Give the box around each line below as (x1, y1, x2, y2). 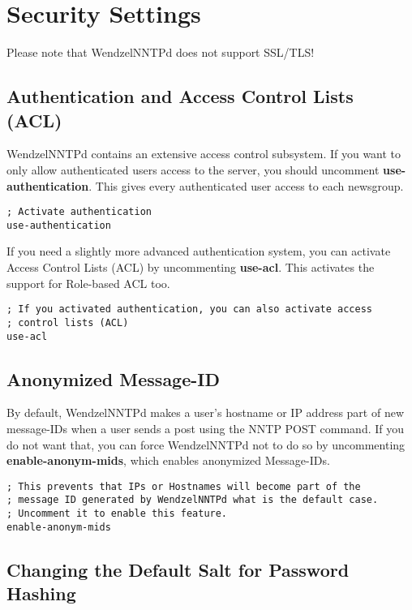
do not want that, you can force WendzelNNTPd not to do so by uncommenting (6, 436, 406, 453)
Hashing (6, 581, 76, 606)
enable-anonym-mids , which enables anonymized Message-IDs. (6, 452, 330, 469)
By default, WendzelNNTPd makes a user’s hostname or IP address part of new (6, 404, 405, 421)
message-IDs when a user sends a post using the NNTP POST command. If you (6, 419, 405, 436)
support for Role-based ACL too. (6, 274, 170, 291)
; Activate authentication (6, 206, 152, 218)
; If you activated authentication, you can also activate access (6, 303, 373, 316)
